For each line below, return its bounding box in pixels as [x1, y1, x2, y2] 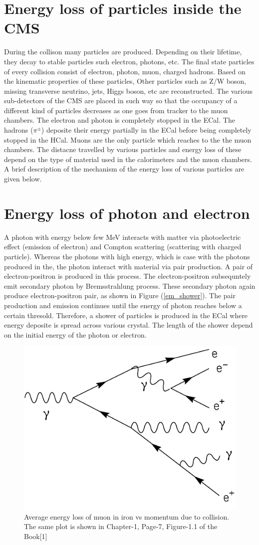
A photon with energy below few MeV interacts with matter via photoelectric [4, 231, 241, 242]
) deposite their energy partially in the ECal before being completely [41, 125, 252, 135]
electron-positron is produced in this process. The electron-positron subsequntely [4, 271, 251, 281]
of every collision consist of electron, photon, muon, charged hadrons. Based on [4, 66, 246, 76]
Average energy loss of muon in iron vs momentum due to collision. [24, 511, 230, 522]
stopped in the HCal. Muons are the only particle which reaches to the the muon [4, 134, 252, 145]
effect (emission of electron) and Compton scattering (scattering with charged [4, 241, 242, 252]
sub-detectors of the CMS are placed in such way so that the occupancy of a [4, 95, 238, 106]
